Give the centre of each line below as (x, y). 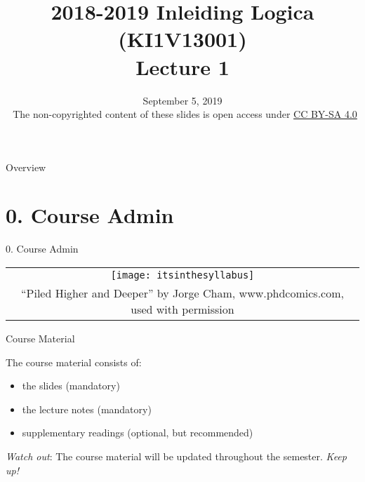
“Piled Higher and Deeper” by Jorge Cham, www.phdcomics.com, (182, 293)
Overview (26, 167)
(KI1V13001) (182, 39)
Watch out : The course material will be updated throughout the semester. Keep (176, 456)
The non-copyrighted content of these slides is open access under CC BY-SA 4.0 (185, 114)
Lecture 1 (182, 66)
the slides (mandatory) (71, 386)
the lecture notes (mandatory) (87, 409)
